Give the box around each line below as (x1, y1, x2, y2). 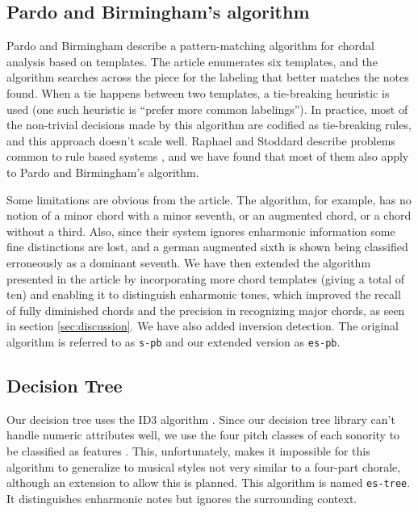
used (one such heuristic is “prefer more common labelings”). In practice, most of (6, 100, 408, 117)
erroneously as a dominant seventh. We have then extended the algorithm (6, 254, 371, 271)
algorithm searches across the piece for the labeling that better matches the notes (6, 69, 409, 86)
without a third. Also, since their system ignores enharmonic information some (6, 222, 395, 239)
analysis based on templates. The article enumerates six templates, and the (6, 52, 378, 69)
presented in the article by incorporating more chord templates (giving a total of (6, 270, 405, 287)
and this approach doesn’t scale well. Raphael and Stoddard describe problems (6, 132, 395, 149)
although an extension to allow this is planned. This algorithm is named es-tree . (6, 474, 411, 491)
